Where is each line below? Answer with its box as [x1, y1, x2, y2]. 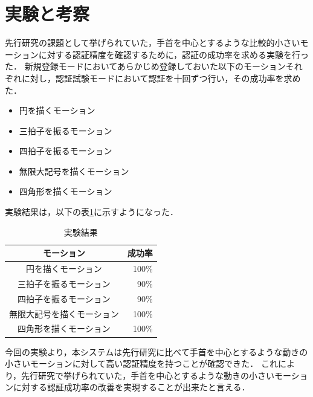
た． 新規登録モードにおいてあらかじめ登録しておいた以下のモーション [5, 60, 286, 73]
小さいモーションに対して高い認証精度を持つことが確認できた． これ [5, 357, 278, 370]
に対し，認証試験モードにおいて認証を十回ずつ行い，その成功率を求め [21, 71, 301, 84]
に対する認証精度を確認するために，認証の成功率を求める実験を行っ [38, 48, 309, 60]
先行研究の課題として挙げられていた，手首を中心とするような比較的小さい [5, 36, 300, 49]
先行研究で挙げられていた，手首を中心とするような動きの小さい [21, 369, 274, 381]
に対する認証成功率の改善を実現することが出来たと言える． [13, 381, 250, 393]
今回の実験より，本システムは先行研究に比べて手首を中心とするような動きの [5, 345, 308, 358]
